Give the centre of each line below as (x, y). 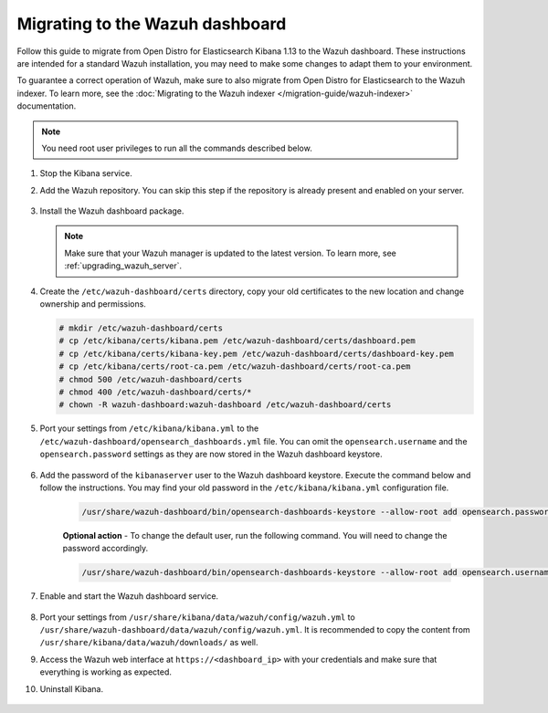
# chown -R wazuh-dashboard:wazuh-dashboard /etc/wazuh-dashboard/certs (225, 405)
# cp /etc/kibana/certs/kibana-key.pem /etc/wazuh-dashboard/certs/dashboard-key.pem (256, 353)
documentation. (47, 106)
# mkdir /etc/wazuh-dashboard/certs (141, 328)
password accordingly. (105, 549)
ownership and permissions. (93, 304)
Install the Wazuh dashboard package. (112, 211)
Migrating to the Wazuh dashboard (152, 24)
